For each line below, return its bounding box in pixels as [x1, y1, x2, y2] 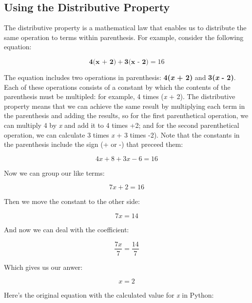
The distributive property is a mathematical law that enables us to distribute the [4, 22, 247, 33]
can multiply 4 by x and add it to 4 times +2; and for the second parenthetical [4, 120, 239, 130]
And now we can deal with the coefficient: [4, 224, 129, 234]
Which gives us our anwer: [4, 262, 83, 272]
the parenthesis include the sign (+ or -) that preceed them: [4, 139, 183, 149]
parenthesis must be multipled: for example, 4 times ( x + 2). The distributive [4, 91, 235, 101]
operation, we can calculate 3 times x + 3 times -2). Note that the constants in [4, 129, 240, 140]
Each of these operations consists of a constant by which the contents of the [4, 81, 231, 92]
